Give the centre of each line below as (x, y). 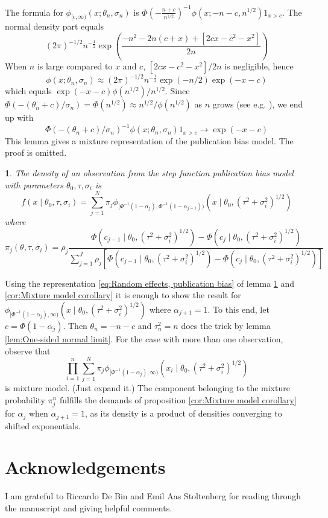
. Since (177, 91)
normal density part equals (54, 26)
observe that (28, 350)
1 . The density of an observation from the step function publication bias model (149, 173)
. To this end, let (238, 309)
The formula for (34, 12)
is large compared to (75, 66)
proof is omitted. (36, 152)
